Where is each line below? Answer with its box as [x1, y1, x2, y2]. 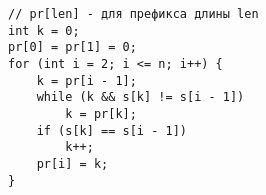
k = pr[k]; [65, 106, 137, 121]
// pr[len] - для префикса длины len [8, 7, 259, 21]
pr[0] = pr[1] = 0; [8, 40, 137, 55]
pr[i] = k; [36, 156, 109, 171]
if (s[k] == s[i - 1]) [36, 123, 187, 138]
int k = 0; [8, 23, 80, 38]
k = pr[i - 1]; [36, 73, 137, 88]
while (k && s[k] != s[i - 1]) [36, 90, 245, 105]
